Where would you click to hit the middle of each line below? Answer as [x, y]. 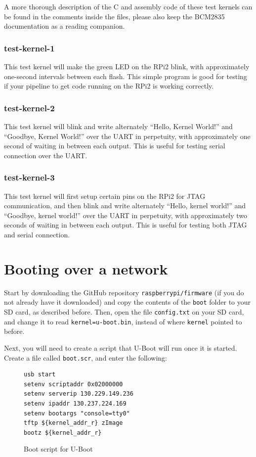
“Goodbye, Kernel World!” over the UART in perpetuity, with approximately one [127, 136]
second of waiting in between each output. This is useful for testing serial [115, 146]
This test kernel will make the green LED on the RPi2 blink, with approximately [127, 66]
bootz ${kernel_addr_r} [63, 433]
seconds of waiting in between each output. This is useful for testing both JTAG [126, 225]
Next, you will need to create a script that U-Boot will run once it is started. [121, 347]
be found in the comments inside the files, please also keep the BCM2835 [114, 16]
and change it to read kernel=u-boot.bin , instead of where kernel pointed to [123, 321]
